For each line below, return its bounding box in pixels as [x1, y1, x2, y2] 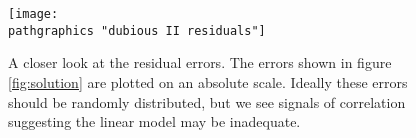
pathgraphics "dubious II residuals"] [8, 23, 266, 38]
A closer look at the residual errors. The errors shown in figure [8, 52, 392, 73]
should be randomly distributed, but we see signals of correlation [8, 91, 406, 112]
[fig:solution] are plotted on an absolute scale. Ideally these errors [8, 71, 408, 92]
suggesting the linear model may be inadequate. [8, 111, 301, 132]
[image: [8, 7, 59, 21]
